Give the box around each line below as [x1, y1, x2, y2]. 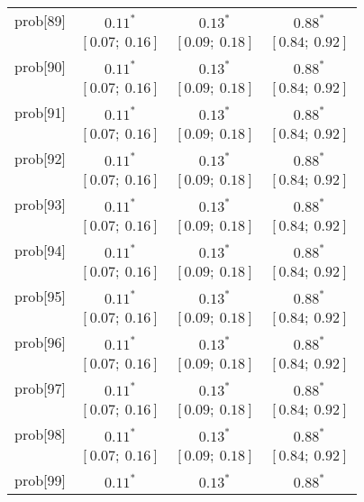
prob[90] [14, 56, 66, 77]
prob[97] [14, 378, 66, 398]
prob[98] [14, 424, 66, 444]
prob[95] [14, 286, 66, 306]
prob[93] [14, 194, 66, 214]
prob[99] [14, 470, 66, 490]
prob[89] [14, 10, 66, 31]
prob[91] [14, 102, 66, 123]
